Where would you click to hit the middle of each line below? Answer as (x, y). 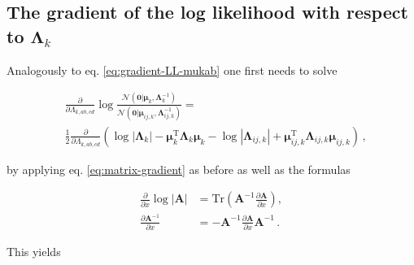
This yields (34, 251)
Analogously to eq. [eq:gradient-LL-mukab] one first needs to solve (172, 70)
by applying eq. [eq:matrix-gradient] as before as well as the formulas (179, 169)
